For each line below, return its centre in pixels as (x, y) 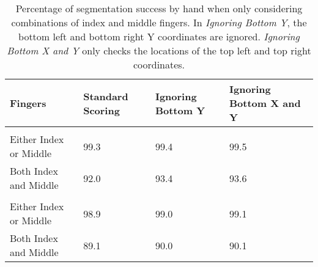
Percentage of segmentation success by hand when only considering (159, 8)
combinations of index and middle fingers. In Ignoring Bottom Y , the (159, 22)
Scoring (102, 110)
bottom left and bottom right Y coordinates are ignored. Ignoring (159, 36)
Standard (106, 96)
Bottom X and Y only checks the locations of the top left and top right (159, 50)
